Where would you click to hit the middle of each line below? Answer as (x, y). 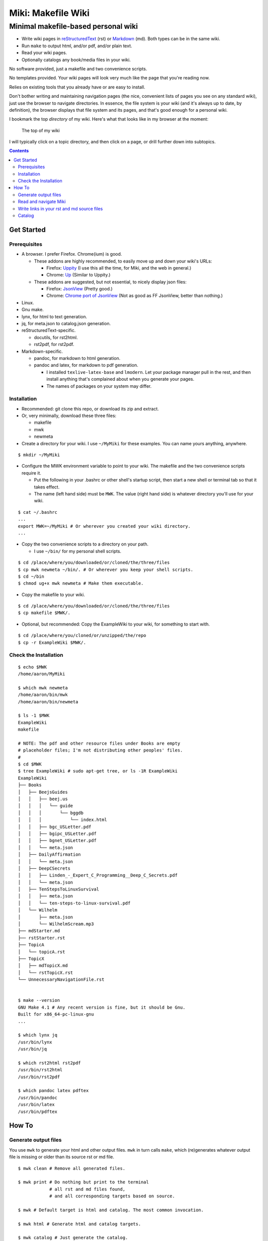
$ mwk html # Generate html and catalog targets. (80, 1224)
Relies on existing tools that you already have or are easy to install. (77, 87)
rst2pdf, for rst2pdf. (54, 345)
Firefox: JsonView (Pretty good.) (79, 289)
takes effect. (47, 487)
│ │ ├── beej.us (43, 799)
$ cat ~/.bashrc (38, 512)
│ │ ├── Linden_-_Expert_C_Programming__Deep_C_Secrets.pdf (98, 875)
